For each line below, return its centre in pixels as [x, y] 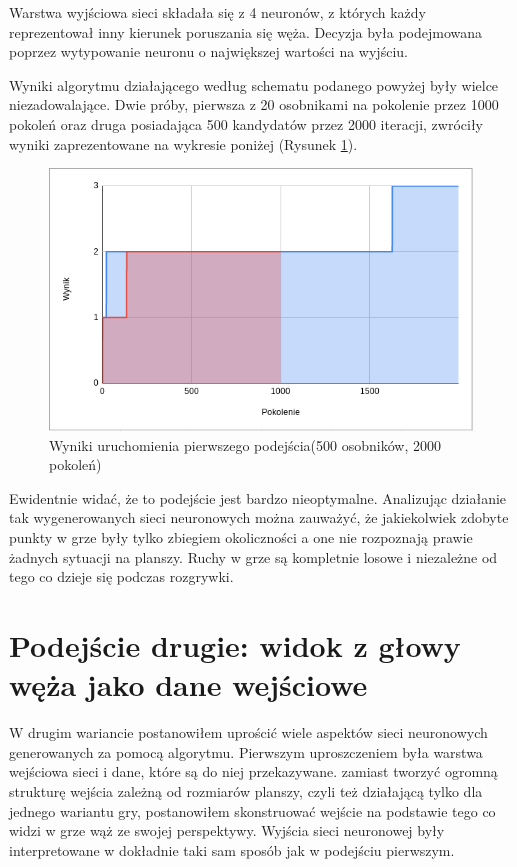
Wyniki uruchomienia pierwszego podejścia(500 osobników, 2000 [245, 444]
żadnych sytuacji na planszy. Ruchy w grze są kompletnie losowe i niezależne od [253, 556]
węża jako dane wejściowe [188, 684]
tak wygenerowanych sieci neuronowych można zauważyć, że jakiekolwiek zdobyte [259, 517]
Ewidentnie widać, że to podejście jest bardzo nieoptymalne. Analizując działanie [258, 497]
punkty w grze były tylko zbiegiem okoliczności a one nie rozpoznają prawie [241, 537]
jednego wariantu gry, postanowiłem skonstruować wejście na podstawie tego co [252, 810]
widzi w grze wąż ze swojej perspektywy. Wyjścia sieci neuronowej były [227, 830]
